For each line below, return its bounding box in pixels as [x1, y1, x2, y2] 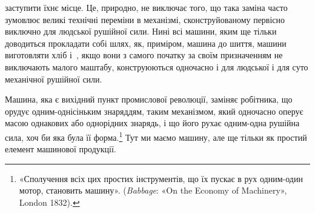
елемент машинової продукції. [5, 143, 116, 155]
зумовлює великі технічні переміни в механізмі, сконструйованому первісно [5, 13, 285, 25]
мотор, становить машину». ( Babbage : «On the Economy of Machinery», [19, 184, 287, 197]
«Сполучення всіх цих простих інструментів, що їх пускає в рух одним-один [19, 172, 303, 184]
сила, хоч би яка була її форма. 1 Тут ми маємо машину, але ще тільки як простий [5, 129, 307, 143]
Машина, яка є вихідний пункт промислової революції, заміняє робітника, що [5, 93, 293, 106]
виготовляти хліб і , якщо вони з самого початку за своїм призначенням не [5, 49, 283, 61]
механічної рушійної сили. [5, 72, 102, 85]
